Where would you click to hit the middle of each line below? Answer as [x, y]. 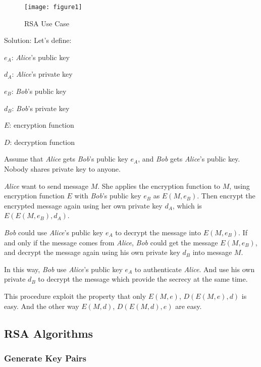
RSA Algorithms [49, 333]
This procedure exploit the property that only [75, 296]
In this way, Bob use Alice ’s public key [63, 269]
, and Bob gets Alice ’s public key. [189, 159]
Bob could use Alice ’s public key [54, 232]
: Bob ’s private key [41, 108]
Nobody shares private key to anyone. [62, 169]
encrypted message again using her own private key [83, 205]
